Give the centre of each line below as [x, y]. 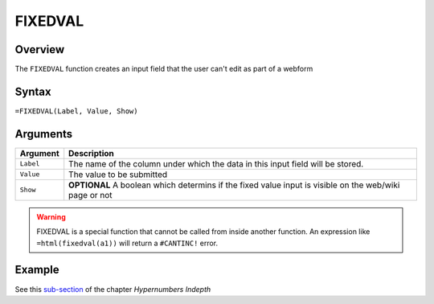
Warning [51, 216]
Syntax [33, 91]
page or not [90, 195]
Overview [40, 49]
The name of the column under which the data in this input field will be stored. [216, 163]
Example [37, 270]
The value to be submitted [118, 175]
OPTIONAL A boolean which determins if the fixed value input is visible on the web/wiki [234, 185]
